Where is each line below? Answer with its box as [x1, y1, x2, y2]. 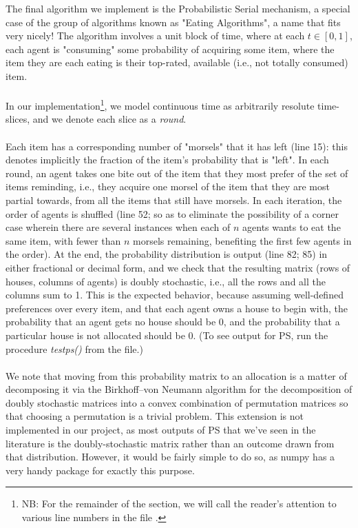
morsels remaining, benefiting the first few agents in [133, 233, 352, 247]
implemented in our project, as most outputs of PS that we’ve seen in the [6, 423, 316, 437]
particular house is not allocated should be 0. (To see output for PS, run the [6, 327, 328, 342]
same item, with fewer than [6, 233, 121, 247]
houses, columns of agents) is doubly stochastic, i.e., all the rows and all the [6, 274, 326, 288]
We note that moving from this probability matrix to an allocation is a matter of [6, 368, 347, 383]
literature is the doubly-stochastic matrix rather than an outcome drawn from [6, 436, 335, 450]
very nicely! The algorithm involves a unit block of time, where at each [6, 28, 305, 43]
